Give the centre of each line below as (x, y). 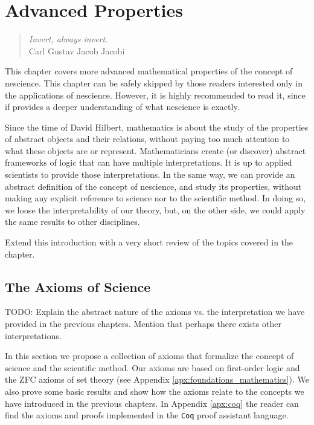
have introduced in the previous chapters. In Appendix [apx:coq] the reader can (152, 403)
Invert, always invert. (68, 39)
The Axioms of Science (78, 286)
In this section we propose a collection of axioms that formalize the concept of (149, 356)
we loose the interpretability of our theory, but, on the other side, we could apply (155, 209)
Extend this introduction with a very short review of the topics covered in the (149, 242)
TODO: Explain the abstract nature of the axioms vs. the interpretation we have (155, 312)
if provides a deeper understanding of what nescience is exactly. (122, 107)
